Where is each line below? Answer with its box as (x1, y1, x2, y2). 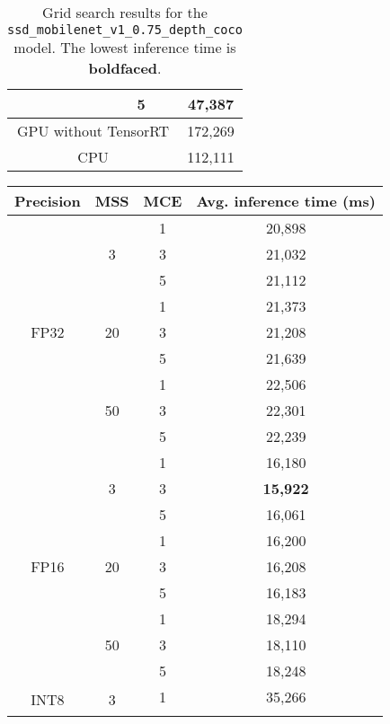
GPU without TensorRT (17, 120, 170, 141)
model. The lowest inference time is (13, 37, 236, 57)
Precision (14, 190, 81, 211)
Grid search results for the (42, 2, 208, 22)
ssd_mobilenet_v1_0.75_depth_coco (7, 22, 243, 37)
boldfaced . (88, 57, 162, 78)
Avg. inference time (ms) (196, 190, 376, 211)
